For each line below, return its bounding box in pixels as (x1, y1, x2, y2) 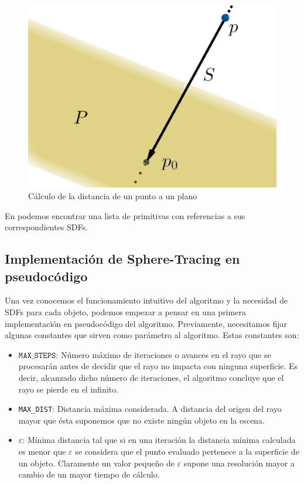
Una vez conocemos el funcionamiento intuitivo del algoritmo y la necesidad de (5, 294, 288, 306)
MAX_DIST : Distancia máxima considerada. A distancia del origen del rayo (18, 403, 282, 415)
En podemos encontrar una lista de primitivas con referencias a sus (5, 209, 245, 221)
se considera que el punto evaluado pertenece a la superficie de (75, 445, 299, 457)
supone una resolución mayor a (183, 456, 295, 469)
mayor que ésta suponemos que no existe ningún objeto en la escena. (18, 414, 265, 426)
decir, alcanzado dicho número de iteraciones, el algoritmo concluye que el (18, 371, 284, 383)
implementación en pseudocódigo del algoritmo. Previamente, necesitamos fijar (5, 317, 287, 329)
